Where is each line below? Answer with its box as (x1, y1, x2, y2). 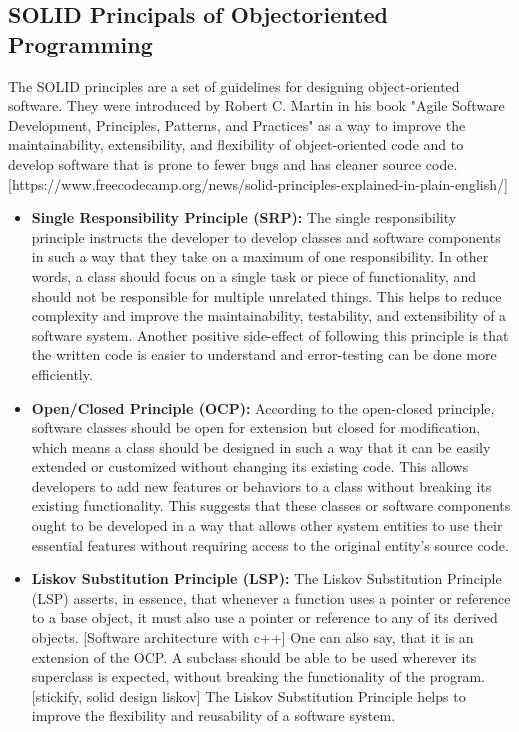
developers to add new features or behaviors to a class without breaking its (31, 475, 492, 496)
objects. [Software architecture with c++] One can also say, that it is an (31, 627, 474, 648)
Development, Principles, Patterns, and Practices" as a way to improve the (8, 114, 466, 135)
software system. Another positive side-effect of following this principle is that (31, 324, 509, 345)
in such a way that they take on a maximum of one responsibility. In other (31, 246, 489, 267)
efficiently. (31, 363, 93, 384)
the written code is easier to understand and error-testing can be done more (31, 344, 497, 365)
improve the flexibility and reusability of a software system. (31, 705, 396, 726)
